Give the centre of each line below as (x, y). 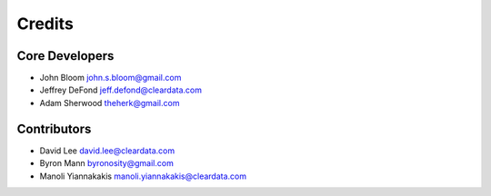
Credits (45, 24)
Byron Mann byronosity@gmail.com (107, 163)
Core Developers (65, 56)
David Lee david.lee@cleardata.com (107, 151)
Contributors (54, 128)
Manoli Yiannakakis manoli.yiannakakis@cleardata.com (143, 176)
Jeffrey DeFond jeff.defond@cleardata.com (120, 90)
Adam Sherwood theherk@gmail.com (110, 103)
